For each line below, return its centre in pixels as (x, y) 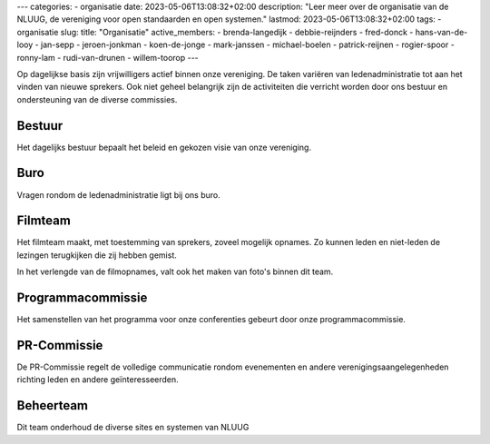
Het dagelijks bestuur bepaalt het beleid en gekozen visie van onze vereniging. (164, 147)
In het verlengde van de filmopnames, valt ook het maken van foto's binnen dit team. (175, 271)
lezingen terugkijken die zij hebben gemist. (97, 255)
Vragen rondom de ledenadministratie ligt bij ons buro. (119, 194)
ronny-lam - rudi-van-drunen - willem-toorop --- (108, 57)
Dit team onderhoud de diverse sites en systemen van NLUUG (133, 428)
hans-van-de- (441, 32)
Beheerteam (53, 405)
